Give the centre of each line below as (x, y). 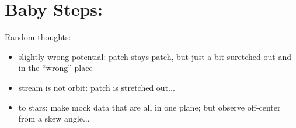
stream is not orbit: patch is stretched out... (97, 87)
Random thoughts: (38, 37)
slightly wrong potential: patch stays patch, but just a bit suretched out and (155, 56)
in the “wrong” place (55, 68)
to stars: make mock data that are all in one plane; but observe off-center (149, 107)
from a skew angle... (54, 118)
